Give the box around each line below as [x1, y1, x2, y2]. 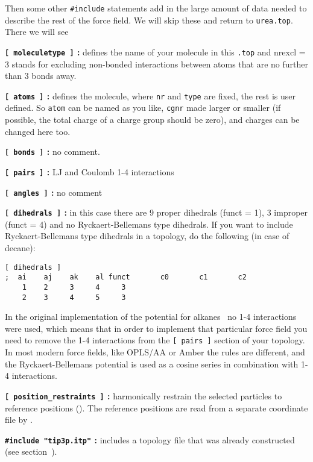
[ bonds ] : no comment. [5, 145, 100, 158]
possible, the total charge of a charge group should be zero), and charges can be [5, 113, 300, 126]
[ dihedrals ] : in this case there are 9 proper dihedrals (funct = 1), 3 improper [5, 206, 308, 219]
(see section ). [5, 445, 57, 458]
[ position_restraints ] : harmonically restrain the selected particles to [5, 389, 282, 402]
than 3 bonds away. [5, 69, 77, 82]
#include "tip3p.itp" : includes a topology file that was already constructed [5, 433, 295, 446]
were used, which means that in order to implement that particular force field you [5, 322, 308, 334]
